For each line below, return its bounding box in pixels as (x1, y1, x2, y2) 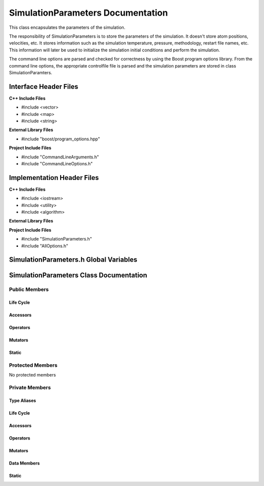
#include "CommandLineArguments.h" (21, 154, 99, 160)
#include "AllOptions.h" (21, 243, 68, 249)
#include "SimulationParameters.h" (21, 236, 92, 242)
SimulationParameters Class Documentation (9, 271, 148, 280)
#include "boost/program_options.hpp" (21, 136, 100, 142)
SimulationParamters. (9, 69, 52, 75)
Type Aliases (9, 398, 36, 403)
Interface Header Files (9, 82, 78, 90)
